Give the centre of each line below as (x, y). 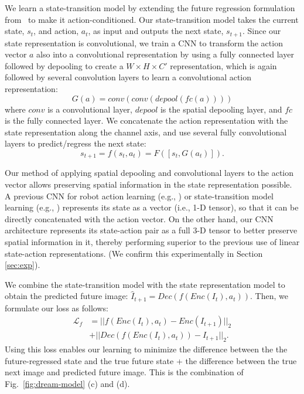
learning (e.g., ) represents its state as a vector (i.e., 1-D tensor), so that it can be (152, 207)
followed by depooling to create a (64, 65)
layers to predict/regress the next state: (76, 143)
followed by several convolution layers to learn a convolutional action (128, 77)
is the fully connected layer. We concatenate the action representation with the (146, 120)
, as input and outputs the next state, (156, 31)
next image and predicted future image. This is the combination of (124, 372)
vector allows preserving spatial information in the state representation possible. (148, 184)
